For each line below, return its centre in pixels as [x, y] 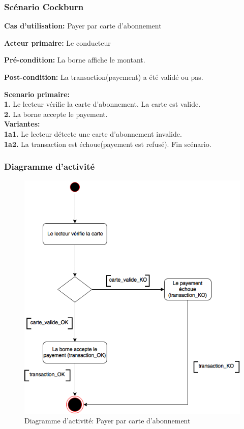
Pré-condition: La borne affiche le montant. [75, 60]
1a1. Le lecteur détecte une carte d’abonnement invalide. [93, 133]
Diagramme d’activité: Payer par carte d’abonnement [108, 421]
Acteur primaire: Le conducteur [57, 42]
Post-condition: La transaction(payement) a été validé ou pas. [104, 77]
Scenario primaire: [37, 94]
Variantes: [22, 124]
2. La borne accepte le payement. [56, 114]
